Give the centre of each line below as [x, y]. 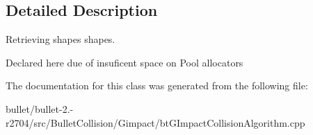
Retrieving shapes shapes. [61, 39]
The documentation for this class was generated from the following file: [157, 85]
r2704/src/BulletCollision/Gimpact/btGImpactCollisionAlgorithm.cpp [155, 122]
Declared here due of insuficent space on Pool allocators [125, 62]
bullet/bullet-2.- [40, 108]
